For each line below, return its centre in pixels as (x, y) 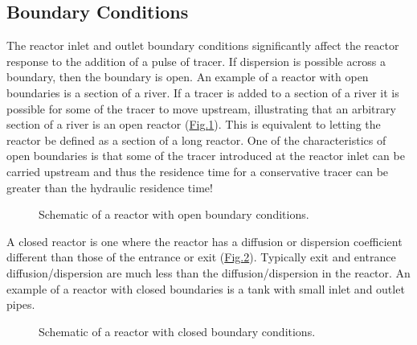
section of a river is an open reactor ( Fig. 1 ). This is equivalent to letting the (194, 124)
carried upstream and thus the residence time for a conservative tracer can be (198, 171)
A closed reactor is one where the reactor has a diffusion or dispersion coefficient (204, 241)
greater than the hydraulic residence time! (110, 187)
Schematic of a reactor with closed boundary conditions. (177, 331)
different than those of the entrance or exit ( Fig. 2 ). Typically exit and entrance (201, 257)
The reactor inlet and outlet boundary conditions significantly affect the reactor (203, 45)
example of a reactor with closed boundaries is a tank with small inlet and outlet (206, 288)
